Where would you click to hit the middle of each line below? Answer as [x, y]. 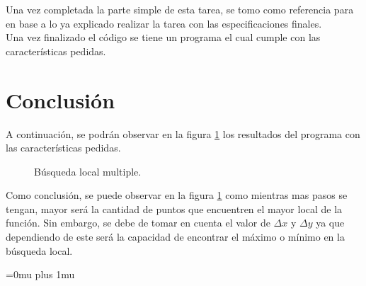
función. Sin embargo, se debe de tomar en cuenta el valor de [138, 223]
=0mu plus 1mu [40, 274]
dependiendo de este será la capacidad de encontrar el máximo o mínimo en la [175, 237]
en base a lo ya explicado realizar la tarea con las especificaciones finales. [164, 23]
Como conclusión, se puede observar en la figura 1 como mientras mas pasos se [177, 195]
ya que [330, 223]
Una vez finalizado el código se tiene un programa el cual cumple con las [163, 37]
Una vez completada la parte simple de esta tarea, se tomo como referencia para [180, 9]
